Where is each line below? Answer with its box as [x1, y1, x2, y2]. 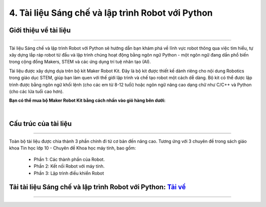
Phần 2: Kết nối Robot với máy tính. [33, 163, 105, 169]
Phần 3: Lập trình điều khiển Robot [33, 170, 104, 176]
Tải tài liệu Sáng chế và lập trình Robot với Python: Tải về [9, 183, 186, 191]
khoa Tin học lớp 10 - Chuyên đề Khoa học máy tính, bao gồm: [9, 145, 136, 151]
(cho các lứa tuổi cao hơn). [9, 89, 64, 94]
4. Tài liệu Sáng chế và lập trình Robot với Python [9, 7, 213, 18]
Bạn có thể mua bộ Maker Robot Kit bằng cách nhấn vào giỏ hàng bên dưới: [9, 97, 166, 103]
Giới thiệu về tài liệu [9, 26, 71, 34]
